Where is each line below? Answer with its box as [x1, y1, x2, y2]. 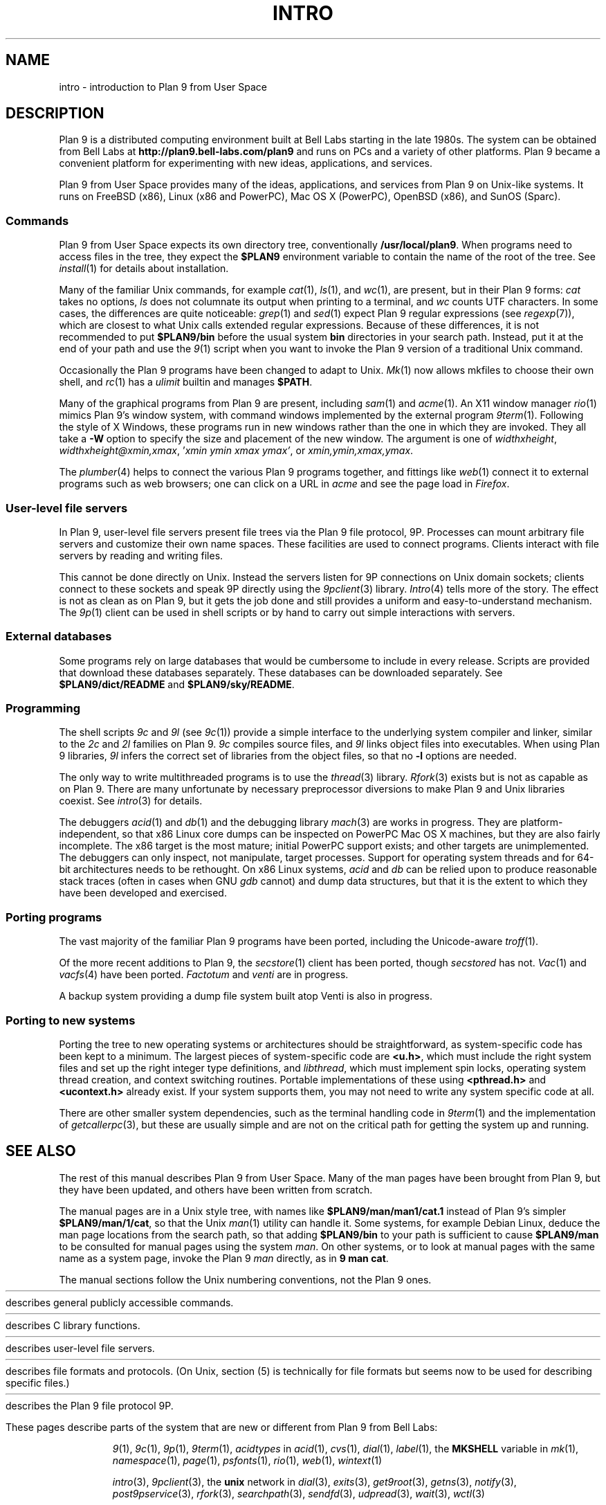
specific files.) [6, 1376, 70, 1389]
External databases [6, 629, 112, 644]
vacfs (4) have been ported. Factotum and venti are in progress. [59, 968, 349, 981]
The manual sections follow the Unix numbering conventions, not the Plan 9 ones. [59, 1273, 432, 1286]
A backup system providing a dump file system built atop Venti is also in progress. [59, 990, 432, 1002]
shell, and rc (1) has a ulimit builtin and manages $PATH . [59, 376, 313, 388]
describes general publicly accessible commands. [6, 1296, 234, 1308]
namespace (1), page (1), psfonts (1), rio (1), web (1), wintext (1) [112, 1454, 383, 1466]
